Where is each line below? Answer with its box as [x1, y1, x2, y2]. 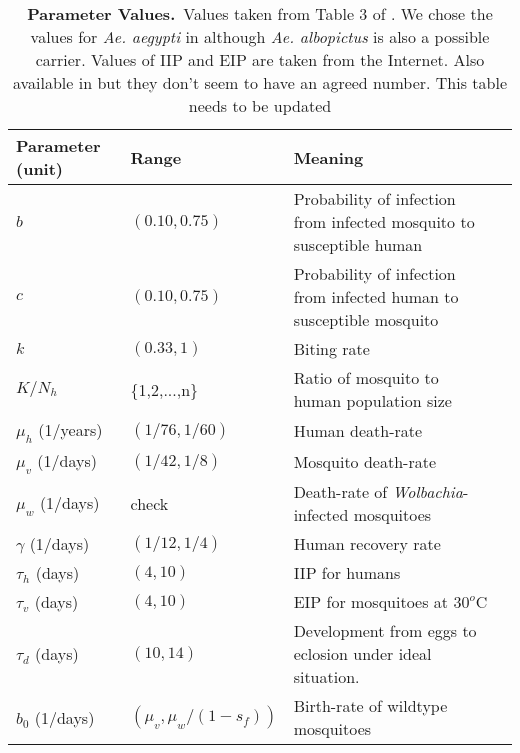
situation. [293, 665, 360, 689]
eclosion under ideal [293, 642, 432, 666]
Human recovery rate [293, 532, 441, 556]
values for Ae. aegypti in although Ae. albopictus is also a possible [30, 25, 490, 48]
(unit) [16, 157, 64, 180]
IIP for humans [293, 561, 401, 585]
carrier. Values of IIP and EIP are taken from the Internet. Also [35, 48, 485, 71]
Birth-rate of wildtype [293, 694, 448, 718]
